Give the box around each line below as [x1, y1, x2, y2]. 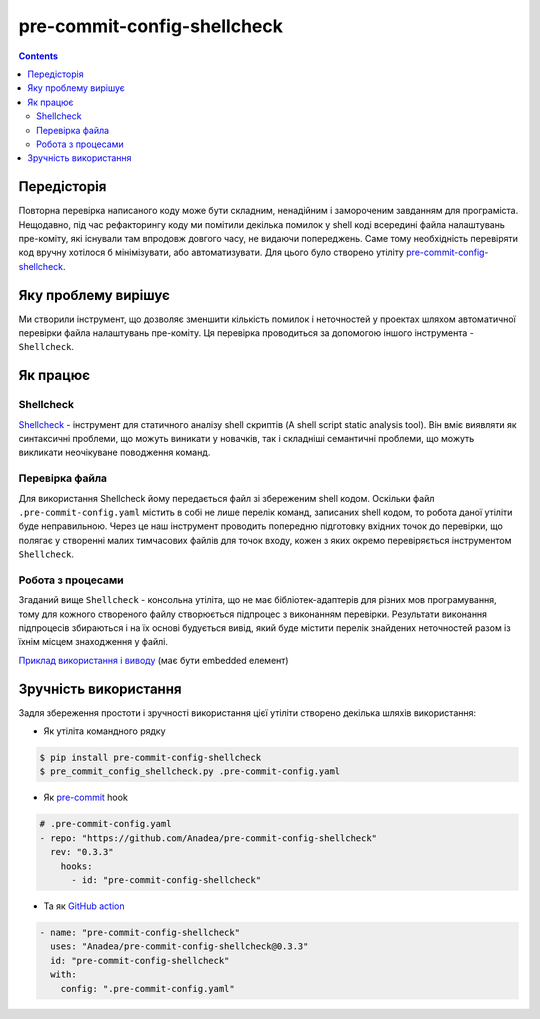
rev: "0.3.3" [50, 846, 114, 858]
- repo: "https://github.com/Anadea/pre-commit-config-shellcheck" [39, 832, 378, 844]
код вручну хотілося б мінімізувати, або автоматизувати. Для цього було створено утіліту [18, 246, 405, 259]
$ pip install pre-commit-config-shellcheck [39, 752, 262, 764]
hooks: [60, 860, 93, 872]
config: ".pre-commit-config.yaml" [60, 983, 235, 994]
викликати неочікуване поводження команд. [18, 446, 211, 459]
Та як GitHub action [43, 900, 125, 912]
